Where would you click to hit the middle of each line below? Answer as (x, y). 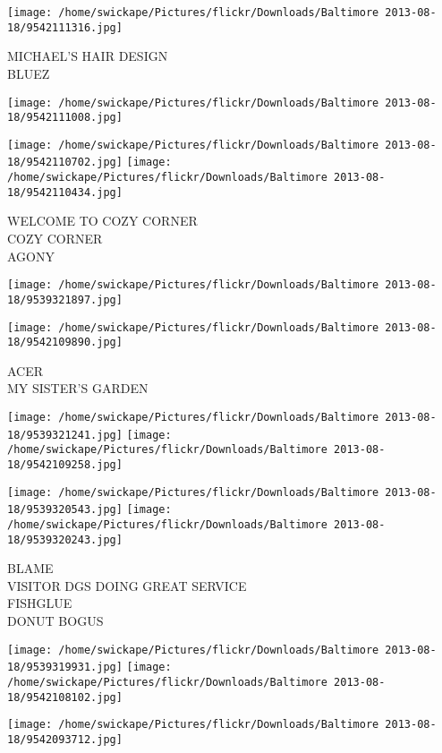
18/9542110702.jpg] (65, 163)
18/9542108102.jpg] (65, 697)
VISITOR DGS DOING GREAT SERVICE (127, 585)
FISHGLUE (40, 603)
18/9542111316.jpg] (65, 27)
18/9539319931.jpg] (65, 667)
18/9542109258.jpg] (65, 465)
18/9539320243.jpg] (65, 539)
